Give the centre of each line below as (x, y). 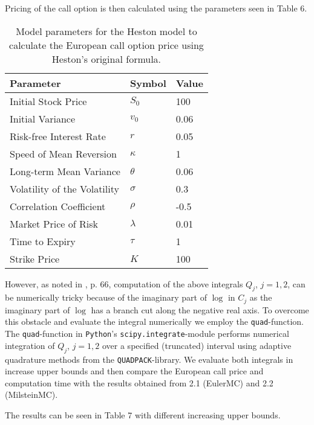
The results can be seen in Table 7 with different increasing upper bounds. (143, 414)
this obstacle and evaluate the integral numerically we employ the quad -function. (154, 321)
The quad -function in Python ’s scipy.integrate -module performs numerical (147, 334)
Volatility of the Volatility (64, 188)
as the (261, 297)
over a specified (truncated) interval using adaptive (197, 345)
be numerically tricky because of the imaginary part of (106, 297)
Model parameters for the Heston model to (106, 31)
